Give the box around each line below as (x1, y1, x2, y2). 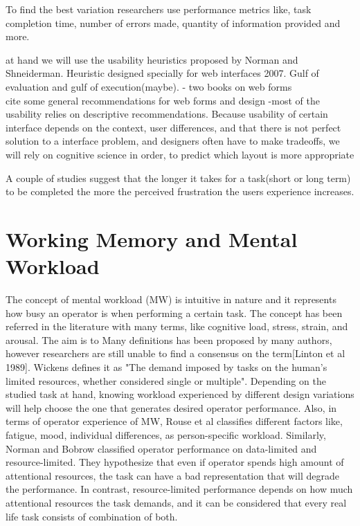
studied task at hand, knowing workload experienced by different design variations (6, 387, 354, 401)
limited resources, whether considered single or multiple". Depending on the (6, 373, 326, 388)
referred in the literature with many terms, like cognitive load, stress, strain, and (6, 319, 348, 334)
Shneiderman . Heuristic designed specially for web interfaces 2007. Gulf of (6, 66, 319, 80)
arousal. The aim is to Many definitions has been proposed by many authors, (6, 332, 332, 347)
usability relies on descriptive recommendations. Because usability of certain (6, 107, 328, 121)
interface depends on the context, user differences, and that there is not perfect (6, 120, 341, 134)
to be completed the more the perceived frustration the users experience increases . (6, 184, 354, 199)
